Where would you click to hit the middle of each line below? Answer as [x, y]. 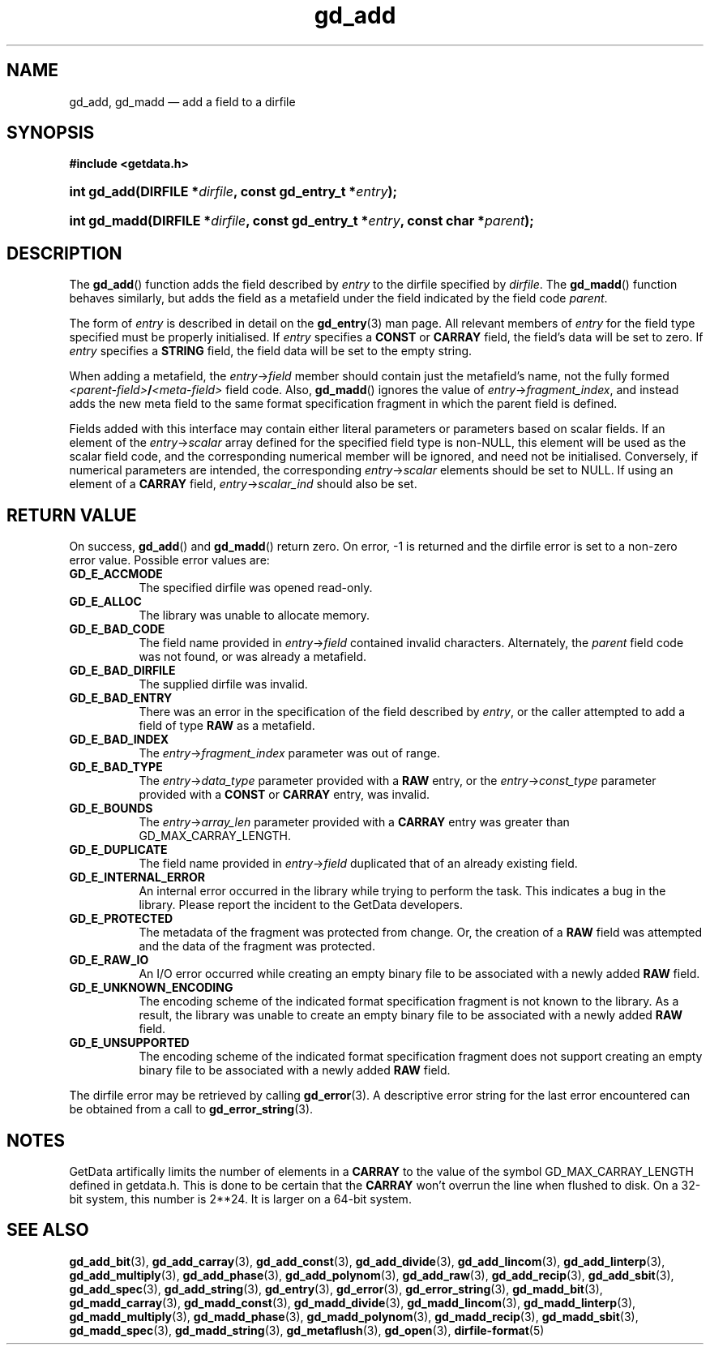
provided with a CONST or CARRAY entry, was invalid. [284, 795]
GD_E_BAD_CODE [117, 629]
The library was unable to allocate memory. [254, 615]
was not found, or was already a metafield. [253, 657]
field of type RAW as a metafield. [227, 726]
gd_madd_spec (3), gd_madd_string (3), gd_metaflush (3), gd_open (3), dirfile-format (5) [307, 1330]
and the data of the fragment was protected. [257, 946]
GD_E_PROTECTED [121, 919]
